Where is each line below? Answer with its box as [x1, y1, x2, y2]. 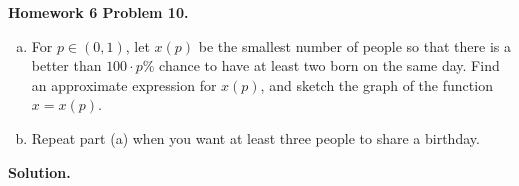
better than [31, 55, 102, 76]
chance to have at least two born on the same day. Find [159, 55, 500, 76]
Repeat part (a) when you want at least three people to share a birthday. [31, 127, 480, 148]
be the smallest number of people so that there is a [198, 35, 511, 56]
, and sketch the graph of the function [260, 74, 493, 95]
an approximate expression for [31, 74, 217, 95]
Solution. [8, 161, 71, 182]
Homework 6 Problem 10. [8, 2, 189, 22]
